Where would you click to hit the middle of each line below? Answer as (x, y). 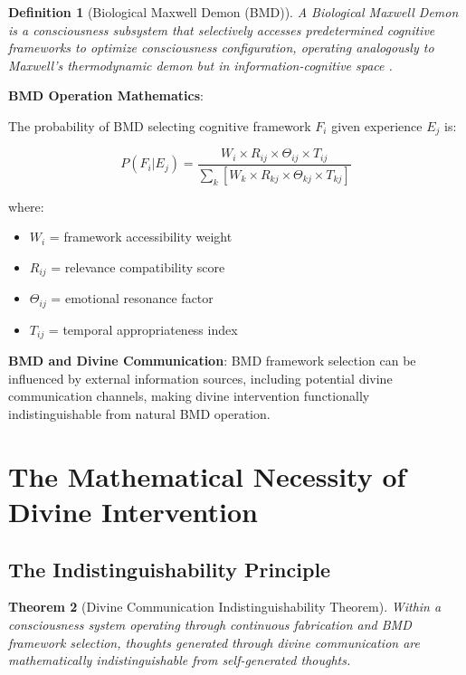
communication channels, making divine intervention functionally (189, 396)
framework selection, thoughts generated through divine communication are (214, 642)
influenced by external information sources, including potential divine (200, 378)
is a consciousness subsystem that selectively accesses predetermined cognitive (222, 29)
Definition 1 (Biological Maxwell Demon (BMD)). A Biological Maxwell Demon (233, 12)
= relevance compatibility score (138, 266)
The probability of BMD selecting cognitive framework (160, 125)
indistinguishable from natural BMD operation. (139, 414)
